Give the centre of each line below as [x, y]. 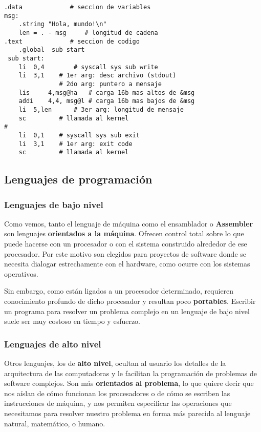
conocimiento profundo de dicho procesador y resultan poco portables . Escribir [130, 301]
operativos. [21, 273]
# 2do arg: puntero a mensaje [110, 84]
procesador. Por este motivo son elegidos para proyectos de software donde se [125, 253]
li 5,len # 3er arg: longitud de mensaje [101, 109]
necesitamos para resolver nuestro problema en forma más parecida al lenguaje [127, 413]
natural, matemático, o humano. [55, 423]
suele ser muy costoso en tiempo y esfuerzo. [72, 321]
